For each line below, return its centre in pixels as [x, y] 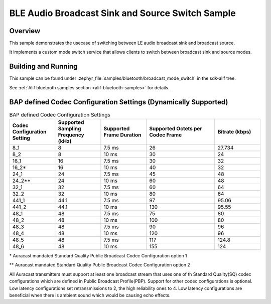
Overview [25, 31]
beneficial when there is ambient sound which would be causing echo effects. [90, 295]
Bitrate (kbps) [234, 132]
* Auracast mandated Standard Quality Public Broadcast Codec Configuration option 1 [98, 256]
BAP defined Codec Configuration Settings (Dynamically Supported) [119, 102]
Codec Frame [165, 135]
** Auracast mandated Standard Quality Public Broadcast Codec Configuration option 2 [100, 265]
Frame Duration [122, 135]
